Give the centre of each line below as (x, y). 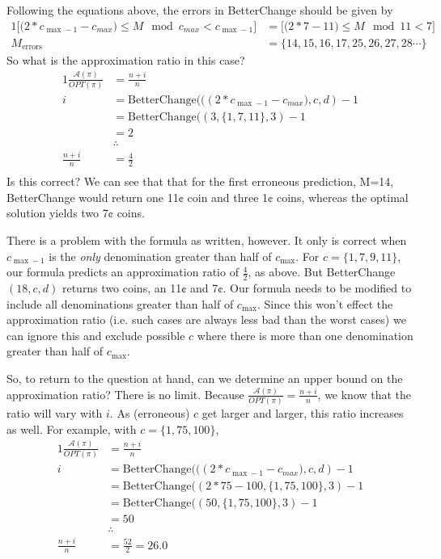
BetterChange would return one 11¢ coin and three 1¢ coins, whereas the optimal (208, 197)
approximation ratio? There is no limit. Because (125, 394)
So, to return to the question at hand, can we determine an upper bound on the (205, 378)
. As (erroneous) (150, 413)
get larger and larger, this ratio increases (303, 413)
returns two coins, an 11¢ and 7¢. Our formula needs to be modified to (237, 288)
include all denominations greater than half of (120, 303)
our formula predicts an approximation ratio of (123, 272)
